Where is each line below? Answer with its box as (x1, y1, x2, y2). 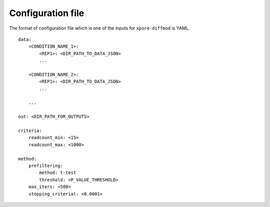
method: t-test (39, 170, 76, 175)
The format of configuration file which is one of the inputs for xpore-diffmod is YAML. (9, 25, 190, 31)
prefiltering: (28, 163, 63, 168)
